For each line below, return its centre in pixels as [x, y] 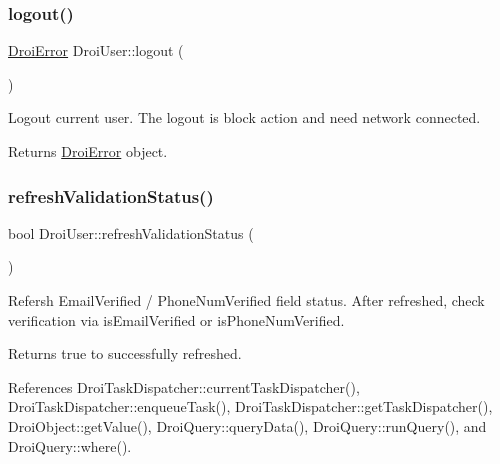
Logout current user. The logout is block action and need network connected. [244, 117]
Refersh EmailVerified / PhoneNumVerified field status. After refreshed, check [246, 300]
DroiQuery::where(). [70, 445]
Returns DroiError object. [88, 151]
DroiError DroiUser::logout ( [96, 50]
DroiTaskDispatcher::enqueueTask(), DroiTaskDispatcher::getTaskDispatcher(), [250, 406]
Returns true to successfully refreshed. [125, 353]
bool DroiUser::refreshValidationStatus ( [131, 232]
